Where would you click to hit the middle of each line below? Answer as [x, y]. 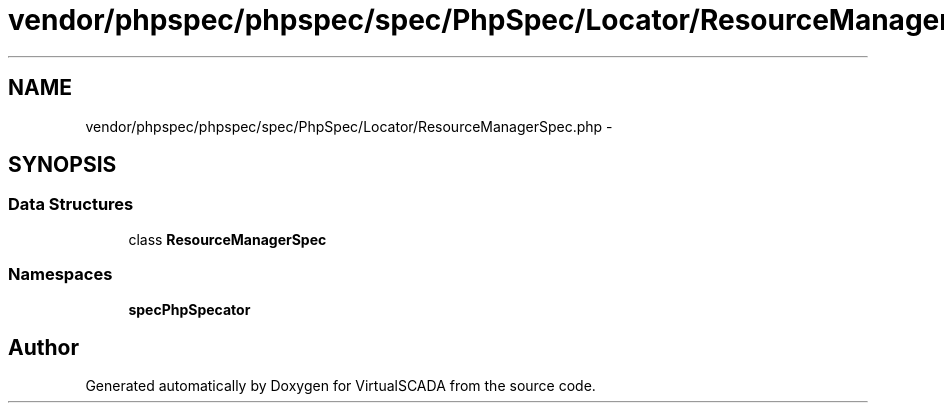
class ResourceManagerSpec [227, 239]
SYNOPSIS [62, 165]
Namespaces [60, 274]
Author [43, 347]
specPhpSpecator [189, 309]
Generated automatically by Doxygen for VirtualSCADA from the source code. [340, 386]
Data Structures [71, 204]
